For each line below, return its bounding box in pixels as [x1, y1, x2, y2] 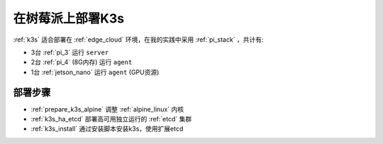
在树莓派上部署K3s [13, 11, 124, 26]
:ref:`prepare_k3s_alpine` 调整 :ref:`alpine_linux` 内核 [30, 104, 184, 113]
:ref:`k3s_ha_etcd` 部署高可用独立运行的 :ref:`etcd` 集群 [30, 115, 192, 124]
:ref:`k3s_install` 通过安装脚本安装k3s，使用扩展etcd [30, 124, 184, 133]
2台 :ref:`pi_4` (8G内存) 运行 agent [30, 58, 133, 66]
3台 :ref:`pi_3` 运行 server [30, 48, 109, 56]
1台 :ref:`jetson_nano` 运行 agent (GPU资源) [30, 68, 160, 76]
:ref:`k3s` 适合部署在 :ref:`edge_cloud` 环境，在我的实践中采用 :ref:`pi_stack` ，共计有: [13, 35, 264, 44]
